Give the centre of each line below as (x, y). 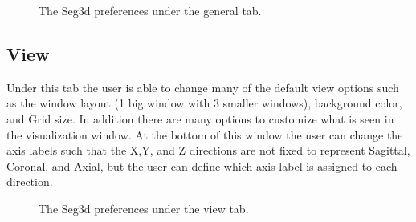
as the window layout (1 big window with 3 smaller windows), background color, (204, 103)
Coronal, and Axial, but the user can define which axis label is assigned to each (202, 165)
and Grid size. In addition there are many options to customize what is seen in (200, 118)
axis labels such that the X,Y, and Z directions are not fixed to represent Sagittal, (208, 150)
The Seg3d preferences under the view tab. (144, 208)
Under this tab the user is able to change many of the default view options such (203, 87)
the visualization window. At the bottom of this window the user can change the (205, 134)
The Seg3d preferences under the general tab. (150, 10)
